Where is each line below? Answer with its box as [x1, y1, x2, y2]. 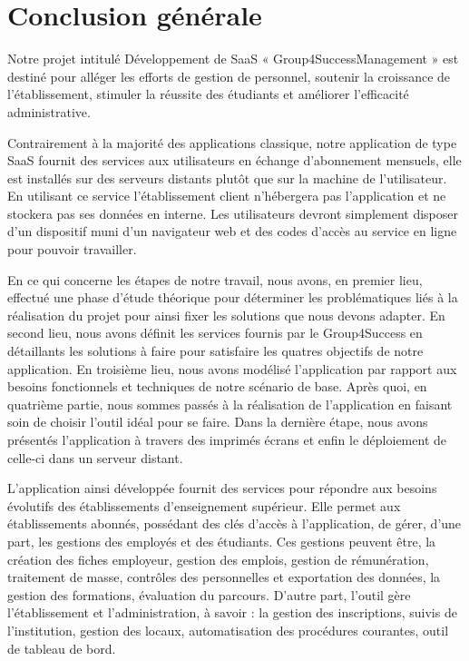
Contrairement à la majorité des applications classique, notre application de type [7, 133, 457, 152]
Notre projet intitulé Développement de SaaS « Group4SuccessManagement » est [7, 49, 459, 68]
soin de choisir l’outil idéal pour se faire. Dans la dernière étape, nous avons [7, 412, 428, 431]
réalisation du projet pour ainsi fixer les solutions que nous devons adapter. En [7, 305, 445, 324]
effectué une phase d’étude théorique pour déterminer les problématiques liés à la [7, 288, 458, 307]
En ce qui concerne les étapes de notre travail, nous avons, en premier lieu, [7, 270, 423, 289]
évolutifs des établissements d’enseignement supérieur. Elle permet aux [7, 496, 401, 515]
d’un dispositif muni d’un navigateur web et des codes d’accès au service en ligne [7, 222, 457, 241]
